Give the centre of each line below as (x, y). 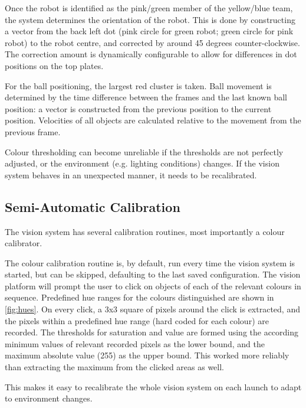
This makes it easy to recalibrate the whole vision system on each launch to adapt (153, 386)
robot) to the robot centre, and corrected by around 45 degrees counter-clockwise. (152, 42)
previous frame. (33, 131)
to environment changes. (49, 398)
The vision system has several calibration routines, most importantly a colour (145, 231)
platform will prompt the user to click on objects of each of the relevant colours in (153, 285)
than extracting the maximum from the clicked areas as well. (115, 367)
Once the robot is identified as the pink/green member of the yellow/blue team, (149, 8)
